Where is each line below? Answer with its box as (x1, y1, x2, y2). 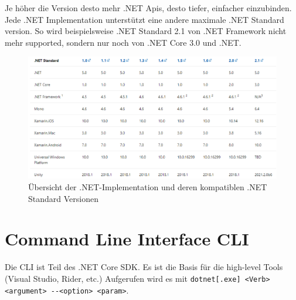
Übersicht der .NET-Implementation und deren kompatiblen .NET (28, 181, 267, 193)
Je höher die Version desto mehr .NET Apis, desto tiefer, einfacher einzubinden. (5, 2, 292, 14)
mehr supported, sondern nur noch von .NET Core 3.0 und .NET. (5, 36, 241, 48)
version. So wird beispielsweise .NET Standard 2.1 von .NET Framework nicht (5, 25, 287, 37)
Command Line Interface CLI (5, 227, 249, 251)
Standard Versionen (28, 192, 98, 204)
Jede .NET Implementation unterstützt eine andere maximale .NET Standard (5, 13, 284, 25)
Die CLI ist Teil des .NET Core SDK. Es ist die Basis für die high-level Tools (5, 261, 283, 273)
